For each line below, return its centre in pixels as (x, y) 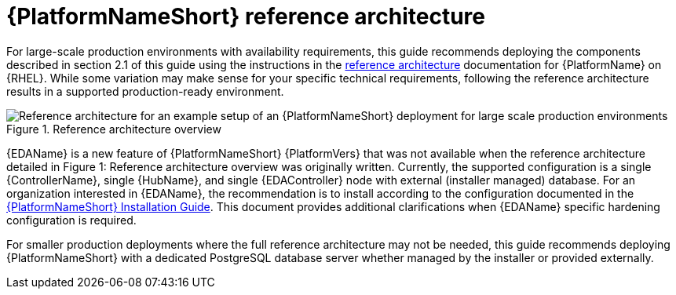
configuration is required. (71, 220)
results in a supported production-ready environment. (145, 91)
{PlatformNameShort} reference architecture (246, 16)
